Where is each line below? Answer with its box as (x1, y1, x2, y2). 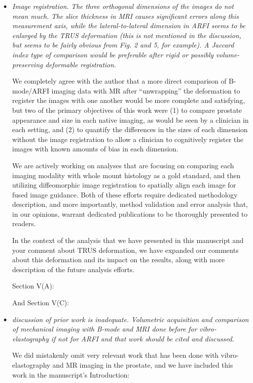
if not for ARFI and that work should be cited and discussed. (51, 333, 234, 343)
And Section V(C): (12, 297, 69, 308)
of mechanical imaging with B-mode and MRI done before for (12, 324, 197, 334)
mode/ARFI (12, 85, 49, 96)
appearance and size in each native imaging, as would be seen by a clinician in (12, 114, 249, 125)
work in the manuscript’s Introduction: (12, 369, 130, 380)
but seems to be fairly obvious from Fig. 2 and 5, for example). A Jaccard (12, 40, 234, 50)
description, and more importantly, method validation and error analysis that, (12, 199, 248, 209)
